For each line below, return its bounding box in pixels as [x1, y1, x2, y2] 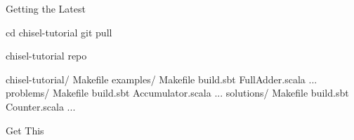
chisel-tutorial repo [6, 48, 87, 63]
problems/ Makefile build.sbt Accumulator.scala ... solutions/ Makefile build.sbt [6, 85, 349, 100]
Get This [6, 122, 44, 137]
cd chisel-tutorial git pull [6, 24, 112, 39]
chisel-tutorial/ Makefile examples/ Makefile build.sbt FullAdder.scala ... [6, 71, 317, 86]
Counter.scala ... [6, 99, 76, 113]
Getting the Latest [6, 1, 86, 15]
